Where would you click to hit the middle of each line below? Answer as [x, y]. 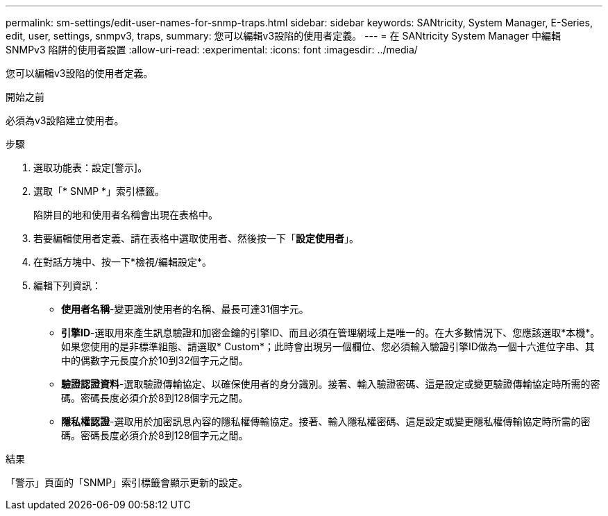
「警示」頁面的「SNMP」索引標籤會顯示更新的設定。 [127, 482]
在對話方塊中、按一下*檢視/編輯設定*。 [123, 262]
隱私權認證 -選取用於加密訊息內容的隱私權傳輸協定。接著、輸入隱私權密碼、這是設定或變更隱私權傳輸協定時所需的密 [326, 421]
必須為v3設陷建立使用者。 [65, 120]
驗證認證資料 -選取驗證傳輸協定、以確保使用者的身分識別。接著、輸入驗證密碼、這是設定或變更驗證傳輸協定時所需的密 [331, 384]
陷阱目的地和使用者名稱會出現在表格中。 [126, 215]
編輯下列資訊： [67, 285]
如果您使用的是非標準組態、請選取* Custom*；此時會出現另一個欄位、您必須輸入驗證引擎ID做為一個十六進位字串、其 [328, 346]
